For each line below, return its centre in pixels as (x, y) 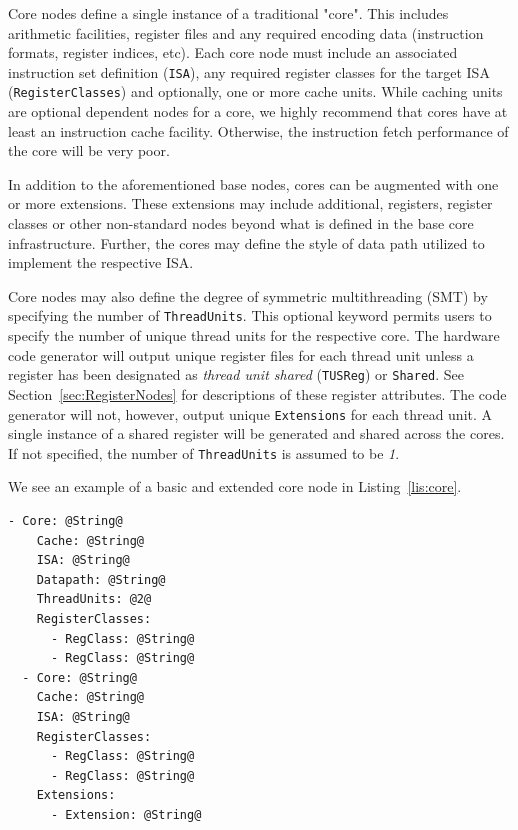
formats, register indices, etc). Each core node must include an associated (233, 52)
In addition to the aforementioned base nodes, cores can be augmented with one (253, 183)
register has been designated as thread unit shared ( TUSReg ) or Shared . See (236, 374)
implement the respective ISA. (101, 262)
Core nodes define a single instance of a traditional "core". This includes (228, 13)
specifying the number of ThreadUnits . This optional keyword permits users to (250, 315)
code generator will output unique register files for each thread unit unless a (241, 354)
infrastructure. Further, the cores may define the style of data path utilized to (246, 242)
